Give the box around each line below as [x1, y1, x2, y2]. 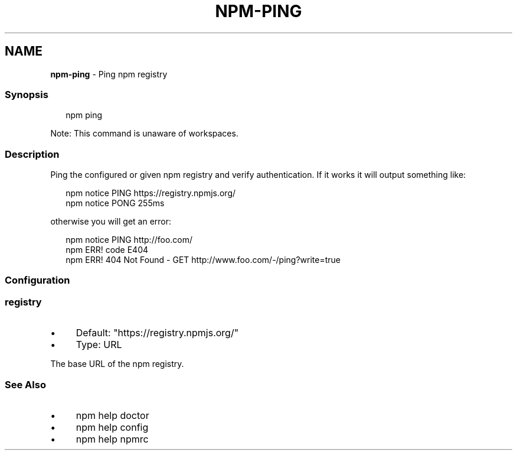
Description [5, 148, 60, 160]
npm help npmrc [76, 433, 149, 445]
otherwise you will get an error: [50, 216, 172, 227]
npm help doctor [76, 409, 149, 421]
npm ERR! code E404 [66, 245, 149, 255]
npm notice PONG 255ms [66, 198, 165, 209]
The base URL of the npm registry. [50, 359, 184, 369]
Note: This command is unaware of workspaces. [50, 128, 238, 139]
